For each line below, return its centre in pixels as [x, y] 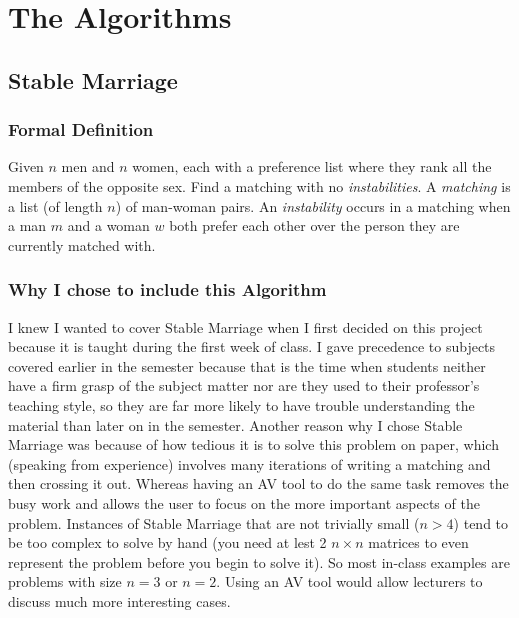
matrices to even [418, 542]
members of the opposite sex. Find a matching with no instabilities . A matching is [259, 185]
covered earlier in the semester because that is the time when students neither [247, 365]
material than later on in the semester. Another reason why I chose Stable [235, 424]
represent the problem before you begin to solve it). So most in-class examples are [259, 561]
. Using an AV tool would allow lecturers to [349, 581]
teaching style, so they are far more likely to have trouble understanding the [241, 404]
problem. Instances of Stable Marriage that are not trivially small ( [214, 522]
